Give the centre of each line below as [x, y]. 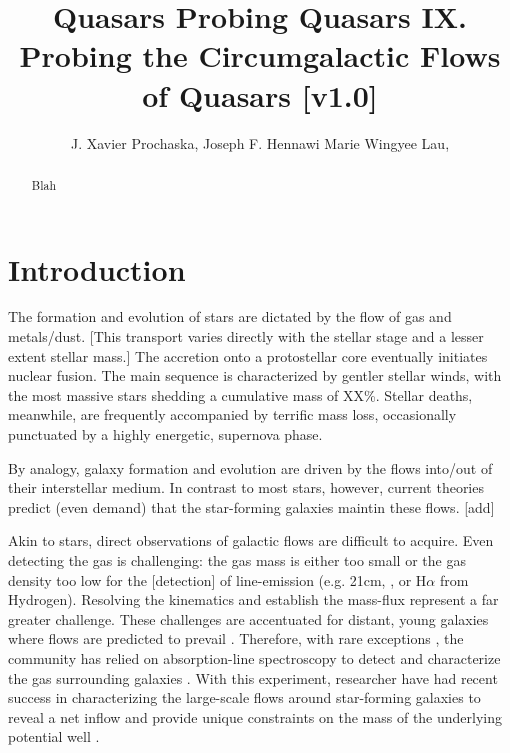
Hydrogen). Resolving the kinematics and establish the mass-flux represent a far [253, 599]
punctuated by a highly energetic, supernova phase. [165, 434]
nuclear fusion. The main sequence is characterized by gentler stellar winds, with [255, 375]
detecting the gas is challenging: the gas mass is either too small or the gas [237, 560]
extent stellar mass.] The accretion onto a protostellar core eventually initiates [248, 355]
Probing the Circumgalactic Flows [260, 55]
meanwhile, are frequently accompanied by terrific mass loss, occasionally [232, 414]
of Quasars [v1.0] [260, 94]
